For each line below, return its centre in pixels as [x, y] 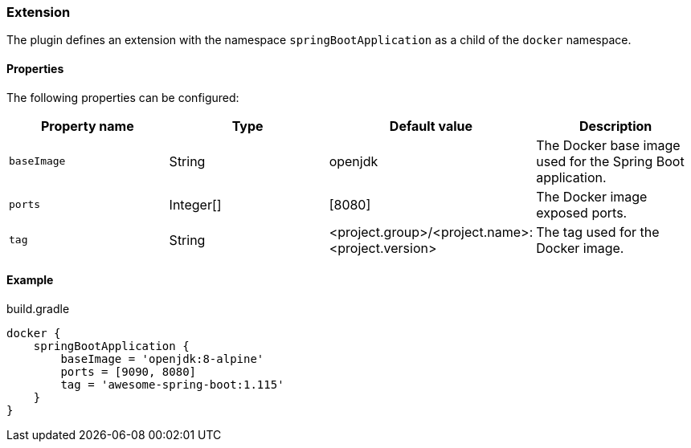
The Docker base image [608, 145]
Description [615, 126]
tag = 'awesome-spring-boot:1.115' [172, 384]
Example [30, 280]
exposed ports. [582, 212]
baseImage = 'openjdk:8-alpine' [162, 358]
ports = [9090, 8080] [129, 371]
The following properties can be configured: [123, 97]
